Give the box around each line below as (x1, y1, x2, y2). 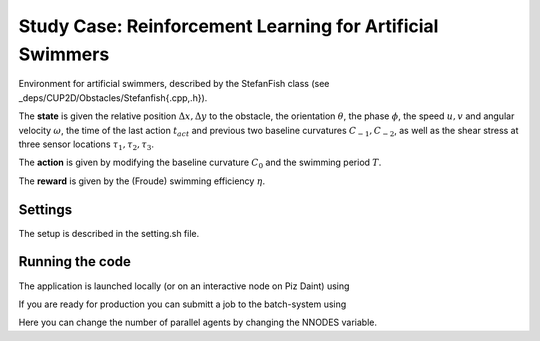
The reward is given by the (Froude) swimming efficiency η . (18, 175, 266, 187)
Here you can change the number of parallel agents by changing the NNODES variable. (18, 316, 378, 329)
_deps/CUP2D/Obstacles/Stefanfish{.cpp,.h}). (18, 91, 208, 104)
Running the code (18, 253, 132, 270)
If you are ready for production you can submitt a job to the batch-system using (18, 298, 347, 310)
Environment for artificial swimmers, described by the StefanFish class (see (18, 78, 330, 90)
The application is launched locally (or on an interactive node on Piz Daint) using (18, 280, 350, 292)
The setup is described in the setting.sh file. (18, 227, 200, 239)
